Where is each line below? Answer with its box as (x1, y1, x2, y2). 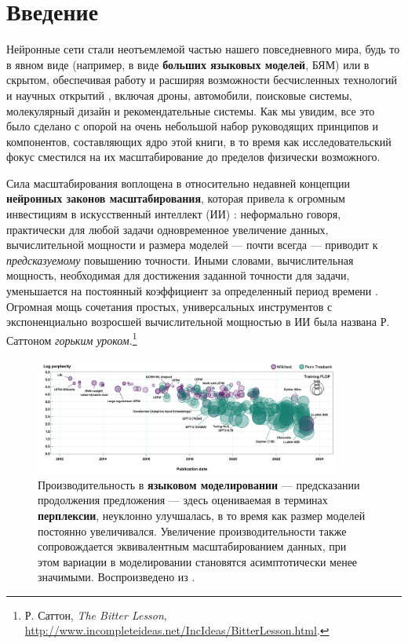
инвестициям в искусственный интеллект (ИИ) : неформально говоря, (6, 206, 341, 222)
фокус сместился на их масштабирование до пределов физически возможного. (6, 148, 381, 165)
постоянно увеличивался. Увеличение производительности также (38, 522, 347, 539)
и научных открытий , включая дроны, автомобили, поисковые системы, (6, 86, 352, 103)
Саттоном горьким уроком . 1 (6, 329, 137, 348)
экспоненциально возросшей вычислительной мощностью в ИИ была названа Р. (6, 313, 390, 330)
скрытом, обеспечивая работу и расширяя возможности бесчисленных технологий (6, 71, 397, 88)
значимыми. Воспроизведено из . (38, 569, 195, 585)
